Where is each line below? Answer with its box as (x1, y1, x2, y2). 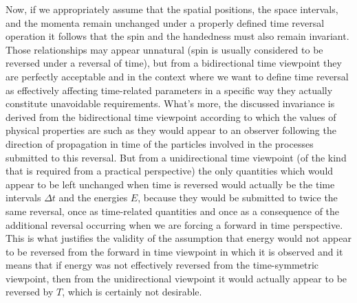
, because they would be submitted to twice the (138, 190, 338, 205)
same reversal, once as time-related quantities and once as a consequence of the (6, 203, 340, 218)
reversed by (6, 284, 54, 299)
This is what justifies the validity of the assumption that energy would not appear (6, 231, 352, 245)
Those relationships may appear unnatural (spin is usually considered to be (6, 42, 323, 56)
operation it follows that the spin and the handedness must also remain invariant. (6, 29, 349, 43)
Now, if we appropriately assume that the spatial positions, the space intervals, (6, 2, 338, 16)
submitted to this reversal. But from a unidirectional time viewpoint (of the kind (6, 150, 347, 164)
